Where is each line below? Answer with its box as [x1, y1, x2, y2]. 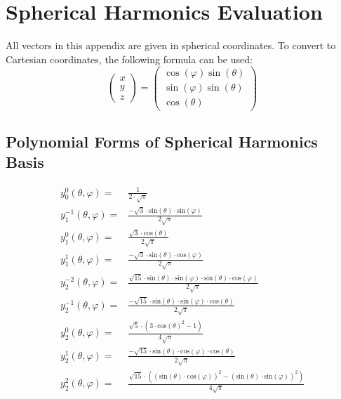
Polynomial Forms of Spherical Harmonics [6, 130, 318, 152]
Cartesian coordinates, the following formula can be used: [6, 51, 253, 66]
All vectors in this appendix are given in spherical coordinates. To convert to [6, 38, 336, 53]
